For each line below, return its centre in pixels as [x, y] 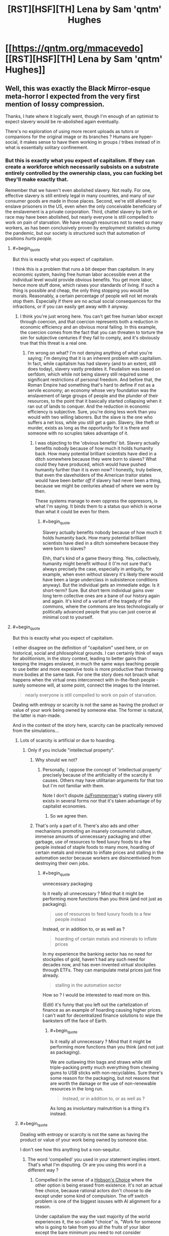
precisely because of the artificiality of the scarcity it [97, 775]
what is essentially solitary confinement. [47, 147]
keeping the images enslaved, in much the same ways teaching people [86, 663]
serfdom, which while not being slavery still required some [88, 375]
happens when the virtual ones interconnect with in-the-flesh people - [85, 679]
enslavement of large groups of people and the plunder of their [93, 396]
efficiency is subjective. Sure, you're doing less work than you [92, 412]
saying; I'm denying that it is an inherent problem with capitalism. [95, 358]
